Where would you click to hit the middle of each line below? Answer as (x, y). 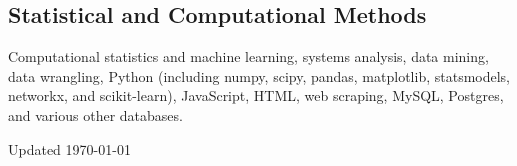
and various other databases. (95, 114)
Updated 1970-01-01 (69, 148)
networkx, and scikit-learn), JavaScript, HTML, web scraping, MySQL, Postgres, (256, 95)
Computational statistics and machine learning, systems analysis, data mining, (248, 56)
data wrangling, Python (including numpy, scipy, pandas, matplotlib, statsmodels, (259, 75)
